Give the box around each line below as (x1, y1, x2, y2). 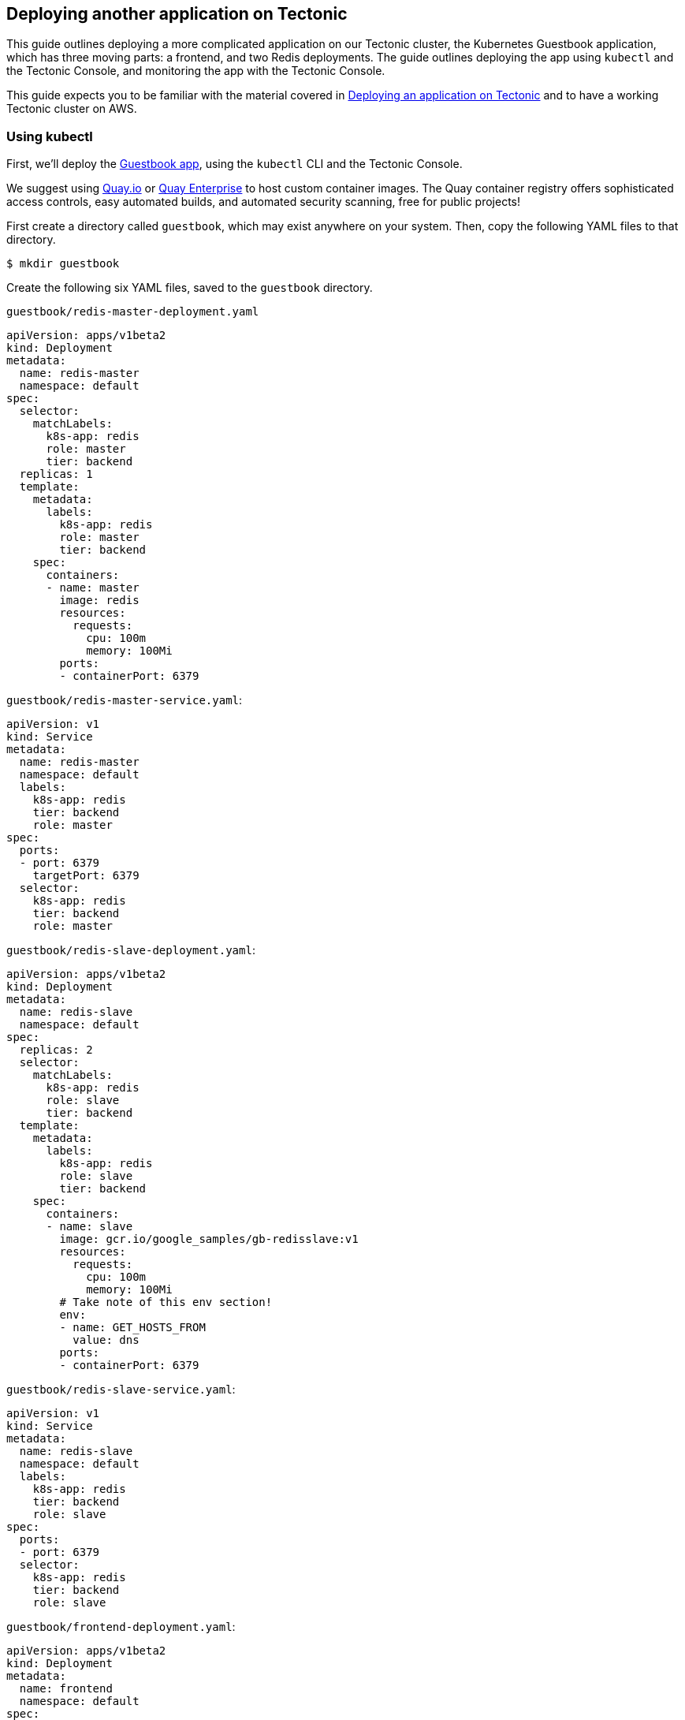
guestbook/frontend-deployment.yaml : (6, 1620, 236, 1634)
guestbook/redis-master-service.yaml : (6, 693, 243, 707)
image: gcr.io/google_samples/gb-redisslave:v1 (59, 1233, 359, 1246)
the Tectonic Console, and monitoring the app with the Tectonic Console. (6, 64, 385, 78)
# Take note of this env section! (59, 1296, 273, 1309)
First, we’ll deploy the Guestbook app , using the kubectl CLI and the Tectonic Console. (6, 157, 463, 171)
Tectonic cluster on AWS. (6, 102, 137, 116)
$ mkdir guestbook (6, 257, 120, 270)
